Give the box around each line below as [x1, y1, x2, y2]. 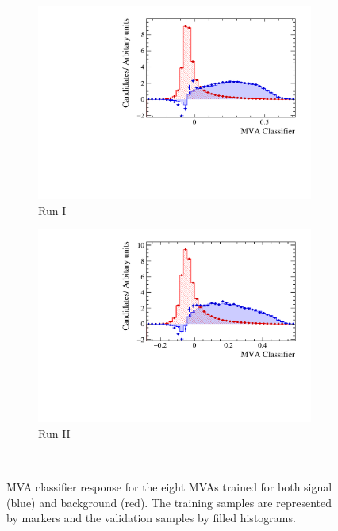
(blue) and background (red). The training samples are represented [6, 494, 332, 510]
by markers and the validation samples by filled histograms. [6, 510, 296, 526]
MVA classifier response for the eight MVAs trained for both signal [6, 479, 332, 495]
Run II [38, 425, 71, 441]
